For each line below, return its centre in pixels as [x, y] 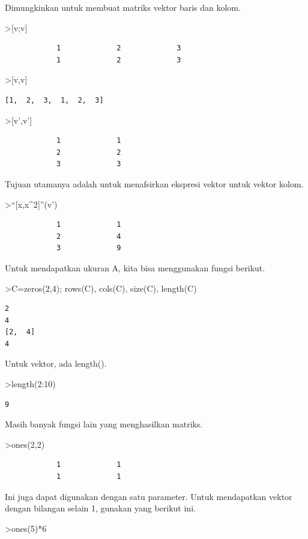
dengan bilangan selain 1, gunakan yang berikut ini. [100, 508]
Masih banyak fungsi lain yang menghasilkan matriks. [104, 424]
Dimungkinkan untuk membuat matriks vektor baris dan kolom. [123, 7]
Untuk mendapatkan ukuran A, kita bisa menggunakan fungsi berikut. [135, 267]
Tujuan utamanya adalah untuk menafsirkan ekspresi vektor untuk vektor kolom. [154, 183]
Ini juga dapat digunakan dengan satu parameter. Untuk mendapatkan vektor [149, 496]
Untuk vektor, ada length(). [56, 363]
